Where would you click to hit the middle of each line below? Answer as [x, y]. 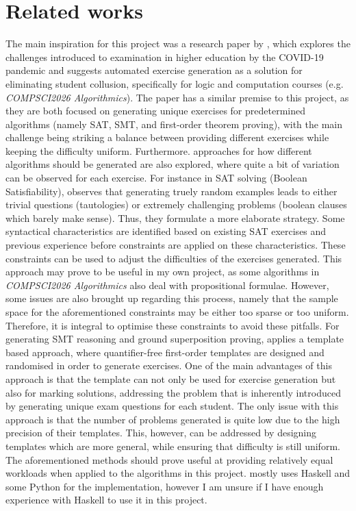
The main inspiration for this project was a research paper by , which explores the [178, 43]
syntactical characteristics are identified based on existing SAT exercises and [166, 231]
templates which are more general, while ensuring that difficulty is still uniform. [173, 446]
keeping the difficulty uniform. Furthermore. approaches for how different [159, 150]
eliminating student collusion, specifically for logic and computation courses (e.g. [175, 83]
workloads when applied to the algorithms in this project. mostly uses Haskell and [178, 473]
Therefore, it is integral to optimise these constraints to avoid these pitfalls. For [173, 325]
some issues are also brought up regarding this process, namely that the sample [172, 298]
